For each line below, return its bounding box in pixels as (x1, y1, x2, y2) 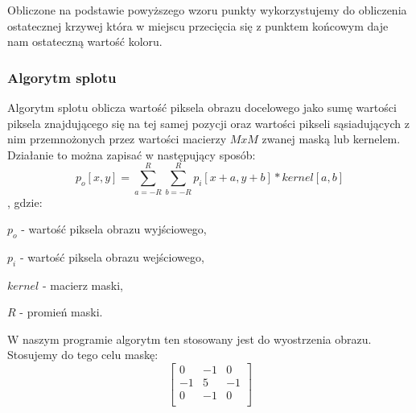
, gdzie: (7, 193, 43, 210)
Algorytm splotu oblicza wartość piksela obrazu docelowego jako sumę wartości (7, 99, 397, 115)
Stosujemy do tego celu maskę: (7, 346, 159, 363)
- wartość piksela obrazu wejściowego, (19, 248, 204, 265)
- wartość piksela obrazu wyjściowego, (21, 221, 207, 237)
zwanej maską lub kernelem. (262, 130, 401, 147)
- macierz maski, (42, 276, 123, 293)
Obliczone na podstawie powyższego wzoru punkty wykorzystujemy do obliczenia (7, 2, 407, 18)
